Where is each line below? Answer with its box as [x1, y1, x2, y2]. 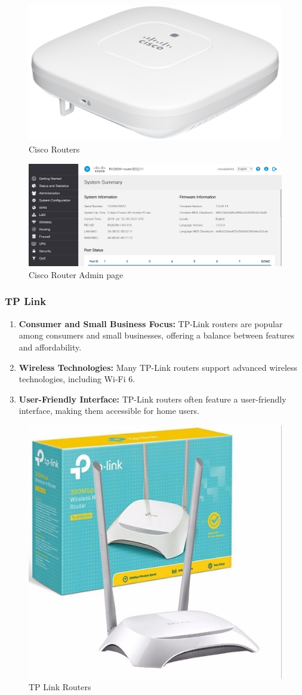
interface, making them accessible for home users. [19, 404, 199, 417]
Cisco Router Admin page [29, 268, 124, 281]
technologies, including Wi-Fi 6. [19, 373, 135, 385]
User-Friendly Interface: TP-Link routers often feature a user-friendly [19, 392, 286, 405]
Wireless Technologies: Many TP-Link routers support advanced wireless [19, 361, 298, 373]
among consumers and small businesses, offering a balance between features [19, 329, 295, 342]
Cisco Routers [29, 142, 80, 155]
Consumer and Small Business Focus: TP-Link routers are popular [19, 317, 283, 330]
